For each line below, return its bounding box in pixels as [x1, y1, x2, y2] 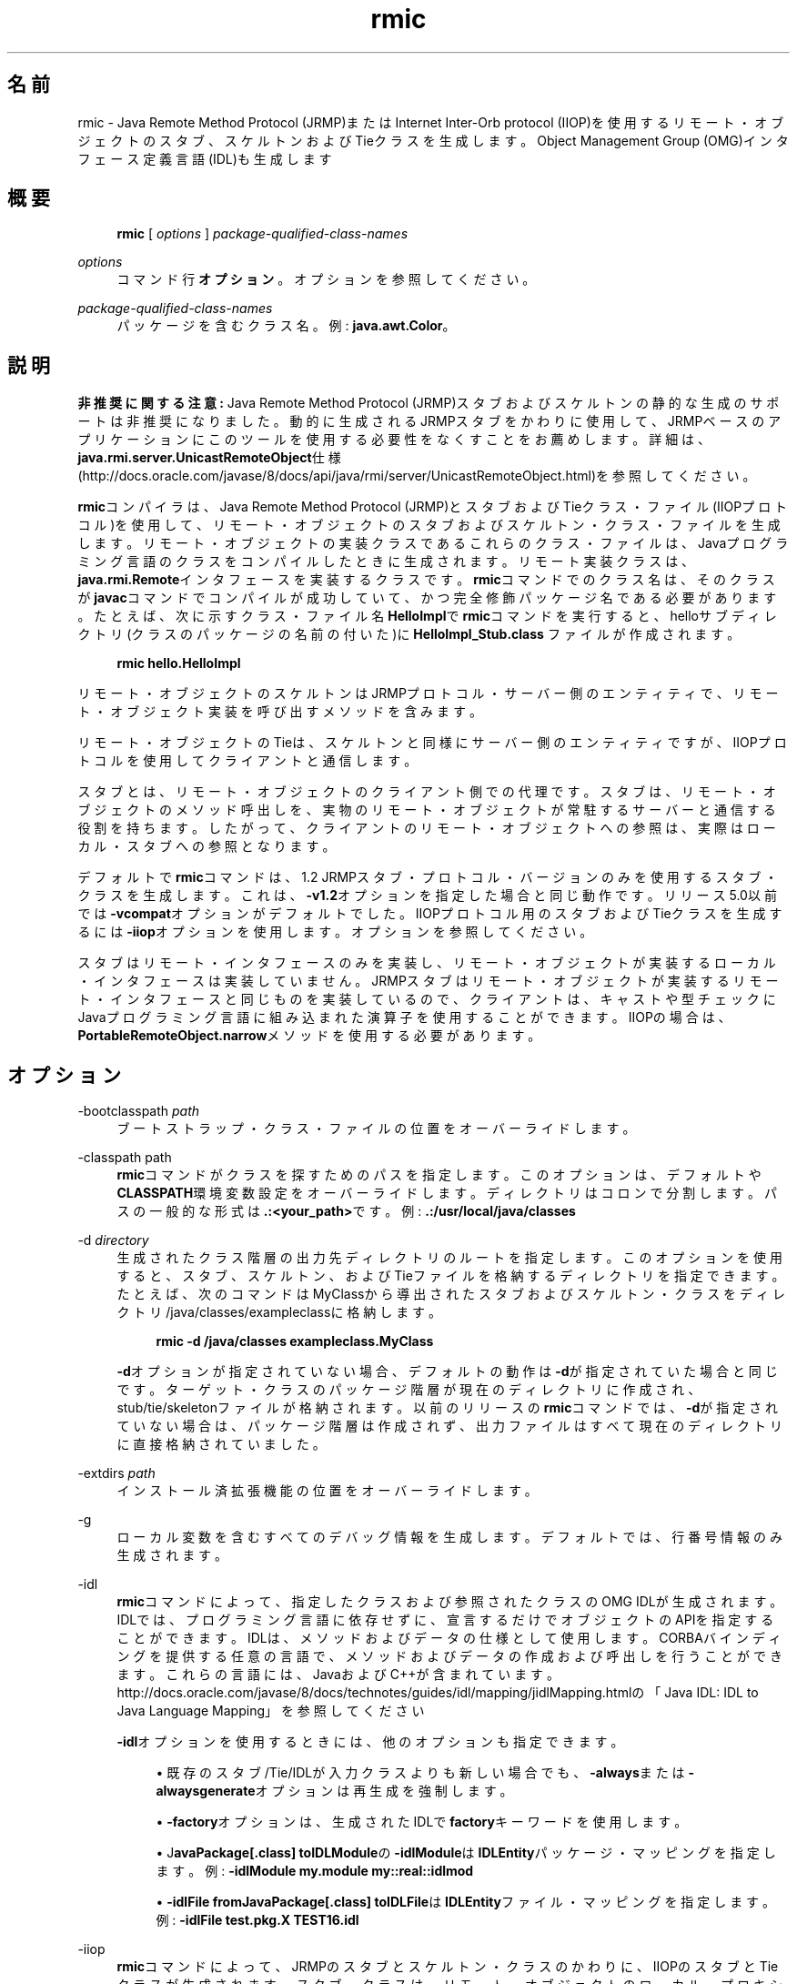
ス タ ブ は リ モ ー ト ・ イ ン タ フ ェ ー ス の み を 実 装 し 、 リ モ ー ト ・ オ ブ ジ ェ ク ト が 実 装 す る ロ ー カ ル [77, 955, 776, 971]
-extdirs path [77, 1465, 156, 1482]
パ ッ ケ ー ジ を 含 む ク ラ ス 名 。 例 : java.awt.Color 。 [116, 318, 456, 334]
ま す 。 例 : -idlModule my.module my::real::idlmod [156, 1863, 474, 1879]
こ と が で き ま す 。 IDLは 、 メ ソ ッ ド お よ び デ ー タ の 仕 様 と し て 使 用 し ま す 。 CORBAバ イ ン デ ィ [116, 1630, 782, 1646]
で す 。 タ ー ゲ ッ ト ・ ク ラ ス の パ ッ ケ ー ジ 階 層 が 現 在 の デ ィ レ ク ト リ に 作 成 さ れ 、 [116, 1382, 701, 1398]
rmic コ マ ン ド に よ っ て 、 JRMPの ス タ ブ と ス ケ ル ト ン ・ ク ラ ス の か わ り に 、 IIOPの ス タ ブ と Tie [116, 1959, 779, 1975]
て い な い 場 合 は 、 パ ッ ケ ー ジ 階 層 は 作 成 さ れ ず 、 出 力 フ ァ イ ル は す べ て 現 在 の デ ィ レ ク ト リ [116, 1418, 782, 1434]
